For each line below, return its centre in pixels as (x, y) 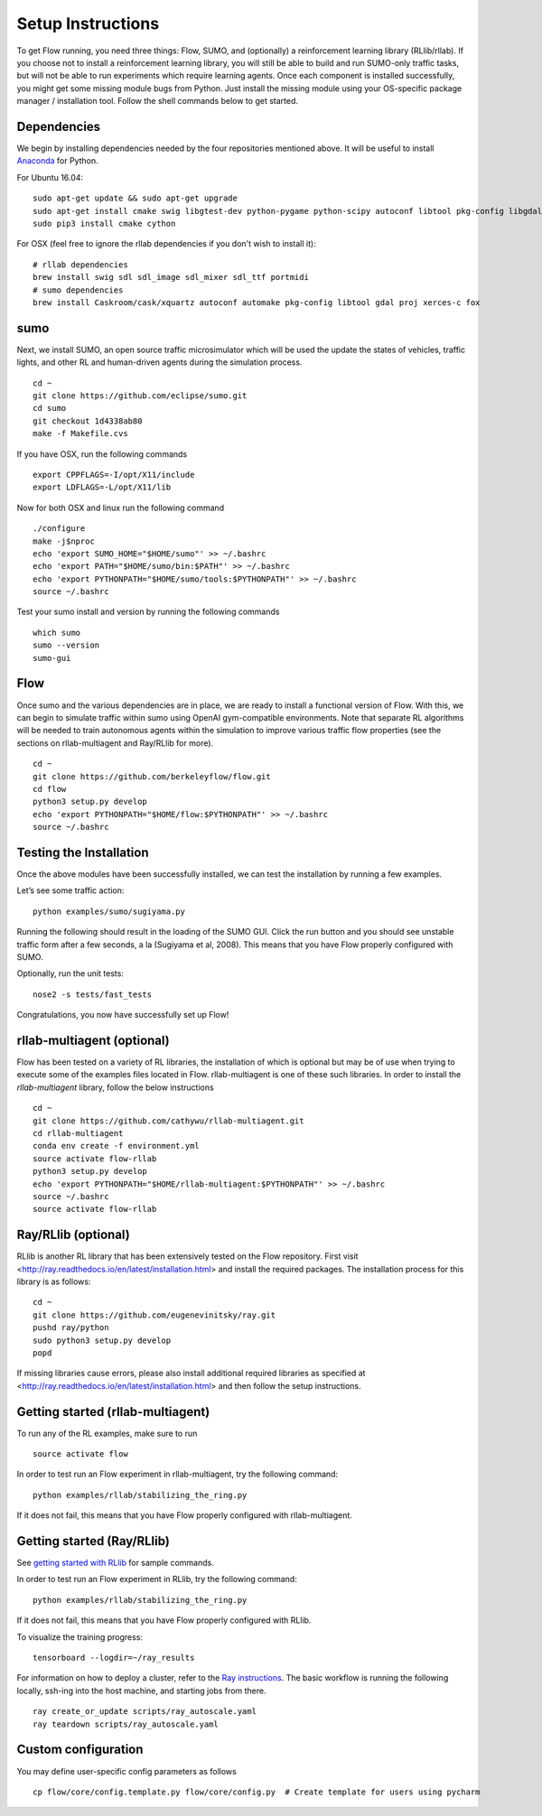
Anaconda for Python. (57, 161)
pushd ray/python (71, 1328)
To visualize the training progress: (80, 1637)
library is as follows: (54, 1281)
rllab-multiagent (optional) (93, 1040)
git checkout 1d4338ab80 (88, 421)
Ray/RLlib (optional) (73, 1235)
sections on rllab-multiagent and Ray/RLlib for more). (115, 743)
